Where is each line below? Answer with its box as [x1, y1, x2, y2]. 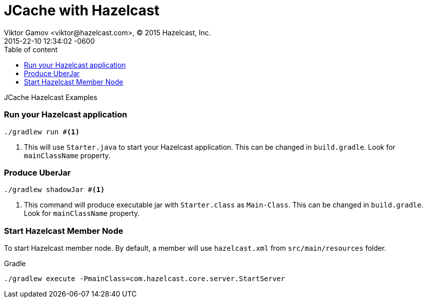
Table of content [4, 45, 58, 54]
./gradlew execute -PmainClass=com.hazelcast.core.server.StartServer [4, 275, 285, 283]
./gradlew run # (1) [4, 127, 80, 136]
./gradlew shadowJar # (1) [4, 186, 105, 194]
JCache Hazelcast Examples [4, 93, 98, 101]
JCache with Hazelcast [4, 2, 160, 19]
